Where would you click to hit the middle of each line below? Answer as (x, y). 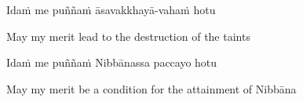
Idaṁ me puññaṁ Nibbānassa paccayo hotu (112, 62)
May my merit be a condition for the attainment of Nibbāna (151, 88)
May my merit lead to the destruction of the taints (128, 36)
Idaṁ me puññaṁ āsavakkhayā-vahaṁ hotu (111, 9)
